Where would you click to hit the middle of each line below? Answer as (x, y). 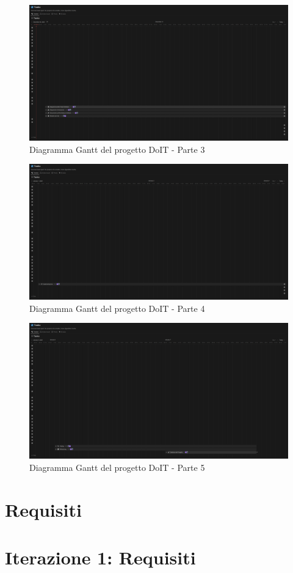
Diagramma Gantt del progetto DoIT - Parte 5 (117, 467)
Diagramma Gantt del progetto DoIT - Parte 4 (117, 308)
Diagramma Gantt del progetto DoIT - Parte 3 (117, 149)
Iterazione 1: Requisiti (100, 557)
